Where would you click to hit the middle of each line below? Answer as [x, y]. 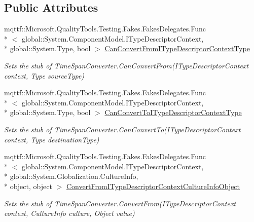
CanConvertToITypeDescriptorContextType [173, 112]
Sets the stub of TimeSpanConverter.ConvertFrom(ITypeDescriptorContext [120, 203]
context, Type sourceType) [44, 75]
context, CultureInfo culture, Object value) [69, 213]
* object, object [28, 186]
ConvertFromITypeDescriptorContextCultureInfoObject [153, 186]
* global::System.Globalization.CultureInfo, [71, 176]
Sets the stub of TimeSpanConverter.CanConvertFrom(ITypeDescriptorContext [126, 65]
